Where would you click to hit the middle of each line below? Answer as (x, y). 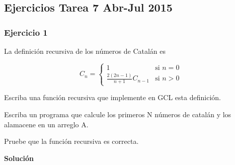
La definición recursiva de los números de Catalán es (85, 51)
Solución (19, 158)
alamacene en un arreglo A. (46, 124)
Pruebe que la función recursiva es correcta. (71, 141)
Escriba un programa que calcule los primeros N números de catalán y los (118, 114)
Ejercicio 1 (26, 32)
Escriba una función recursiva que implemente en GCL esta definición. (112, 97)
